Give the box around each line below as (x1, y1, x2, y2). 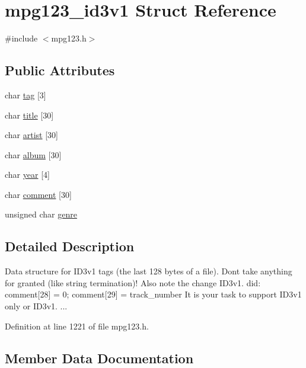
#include (5, 32, 38, 44)
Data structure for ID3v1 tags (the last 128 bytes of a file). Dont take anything (5, 265, 292, 277)
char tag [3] (5, 88, 46, 101)
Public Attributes (5, 61, 115, 79)
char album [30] (5, 148, 62, 161)
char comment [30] (5, 188, 72, 200)
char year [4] (5, 168, 50, 181)
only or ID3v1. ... (5, 300, 68, 312)
